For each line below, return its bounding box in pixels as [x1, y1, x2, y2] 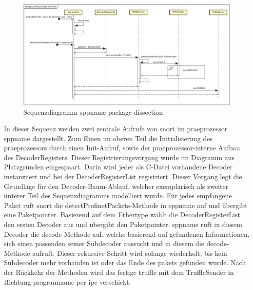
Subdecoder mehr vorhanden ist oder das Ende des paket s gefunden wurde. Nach [4, 257, 246, 268]
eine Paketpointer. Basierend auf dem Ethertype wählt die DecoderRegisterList [4, 209, 240, 220]
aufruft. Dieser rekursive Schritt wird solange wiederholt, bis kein [32, 248, 227, 258]
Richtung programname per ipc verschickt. [4, 276, 131, 287]
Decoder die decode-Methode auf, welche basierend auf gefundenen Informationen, [4, 228, 250, 239]
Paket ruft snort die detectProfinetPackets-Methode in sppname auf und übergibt [4, 200, 248, 210]
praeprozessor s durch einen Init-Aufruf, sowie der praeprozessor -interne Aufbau [4, 143, 240, 153]
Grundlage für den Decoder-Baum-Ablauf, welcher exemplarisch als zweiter [4, 181, 229, 191]
